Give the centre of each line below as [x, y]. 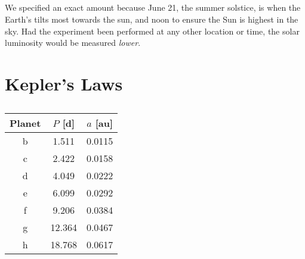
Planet [25, 123]
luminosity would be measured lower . [73, 43]
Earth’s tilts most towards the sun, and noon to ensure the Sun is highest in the [152, 19]
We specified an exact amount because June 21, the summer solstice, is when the [153, 7]
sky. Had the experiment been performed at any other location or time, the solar [152, 31]
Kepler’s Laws [64, 83]
